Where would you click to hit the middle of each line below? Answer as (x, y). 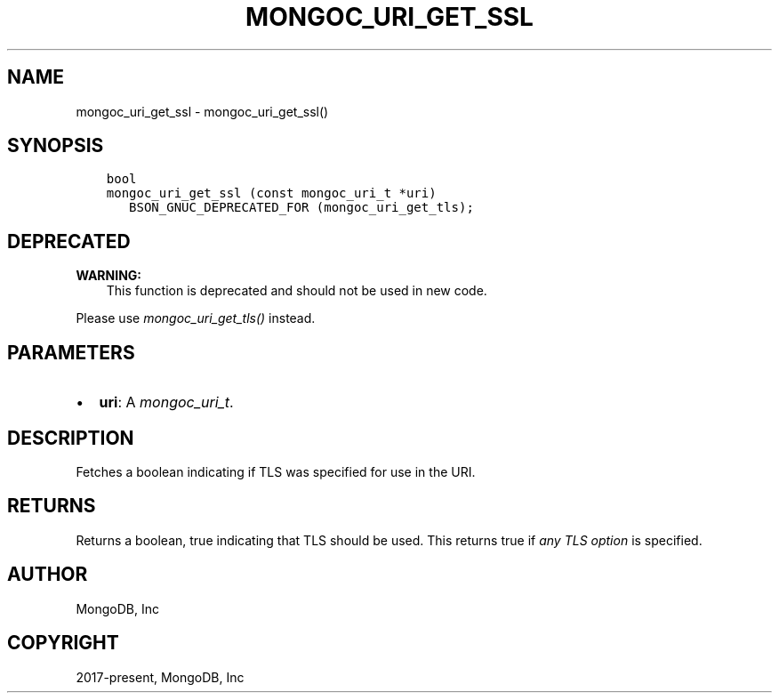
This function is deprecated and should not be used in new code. (297, 291)
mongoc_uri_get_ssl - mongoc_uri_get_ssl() (202, 111)
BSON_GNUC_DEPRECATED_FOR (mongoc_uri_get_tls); (301, 208)
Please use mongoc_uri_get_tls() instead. (196, 318)
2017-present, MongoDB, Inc (160, 677)
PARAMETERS (71, 352)
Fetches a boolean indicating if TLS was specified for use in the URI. (276, 471)
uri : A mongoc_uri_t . (166, 402)
